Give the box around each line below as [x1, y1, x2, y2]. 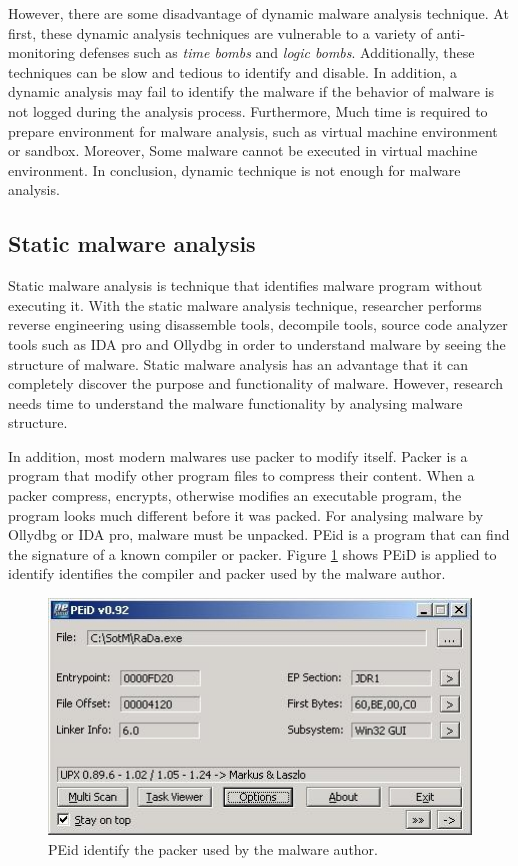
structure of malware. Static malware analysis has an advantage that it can [8, 353, 469, 374]
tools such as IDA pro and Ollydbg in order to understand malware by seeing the [8, 333, 506, 354]
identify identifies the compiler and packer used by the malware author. [8, 563, 446, 584]
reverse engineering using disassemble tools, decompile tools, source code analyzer [8, 314, 508, 335]
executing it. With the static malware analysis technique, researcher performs [8, 294, 482, 315]
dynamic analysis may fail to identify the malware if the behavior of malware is [8, 81, 495, 102]
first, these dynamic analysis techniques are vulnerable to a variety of [8, 22, 433, 43]
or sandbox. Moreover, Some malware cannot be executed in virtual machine [8, 140, 478, 161]
